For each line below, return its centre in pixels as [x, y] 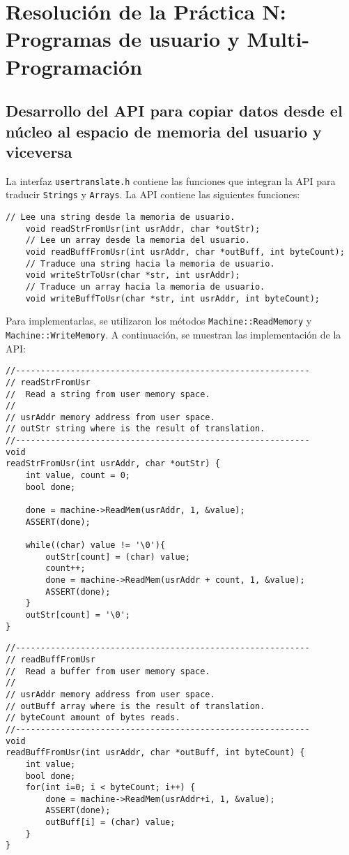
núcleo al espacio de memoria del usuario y [164, 131]
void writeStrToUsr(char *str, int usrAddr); [133, 275]
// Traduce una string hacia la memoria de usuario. [150, 263]
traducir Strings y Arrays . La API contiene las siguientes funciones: [153, 194]
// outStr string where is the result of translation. [135, 429]
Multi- [278, 39]
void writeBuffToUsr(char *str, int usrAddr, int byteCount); [173, 298]
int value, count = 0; [78, 476]
